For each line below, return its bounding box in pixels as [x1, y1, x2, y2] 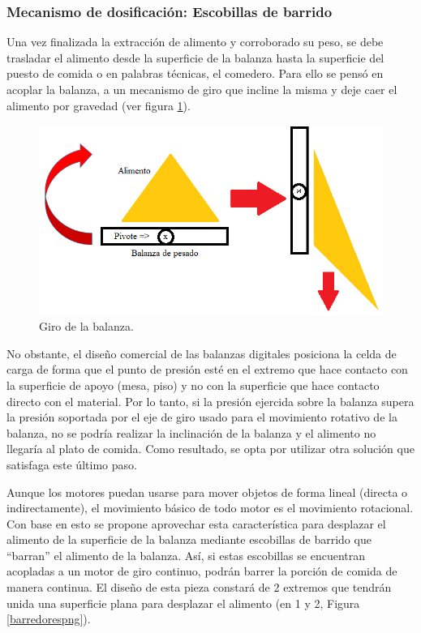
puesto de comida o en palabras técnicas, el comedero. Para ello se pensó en [6, 65, 384, 82]
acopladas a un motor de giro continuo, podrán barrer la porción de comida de [6, 562, 397, 580]
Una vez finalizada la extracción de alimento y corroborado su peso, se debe [6, 33, 384, 50]
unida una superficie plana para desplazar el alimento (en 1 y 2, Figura [6, 594, 360, 611]
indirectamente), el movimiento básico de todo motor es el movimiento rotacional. [6, 499, 414, 516]
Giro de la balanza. [39, 318, 134, 335]
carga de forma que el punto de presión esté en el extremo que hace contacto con [6, 361, 408, 378]
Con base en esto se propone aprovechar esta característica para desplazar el [6, 515, 386, 532]
